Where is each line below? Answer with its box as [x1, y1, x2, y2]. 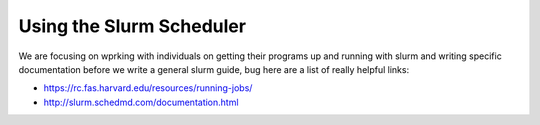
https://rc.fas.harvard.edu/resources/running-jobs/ [43, 82, 253, 94]
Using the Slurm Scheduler [18, 15, 247, 37]
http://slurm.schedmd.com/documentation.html [43, 96, 239, 108]
